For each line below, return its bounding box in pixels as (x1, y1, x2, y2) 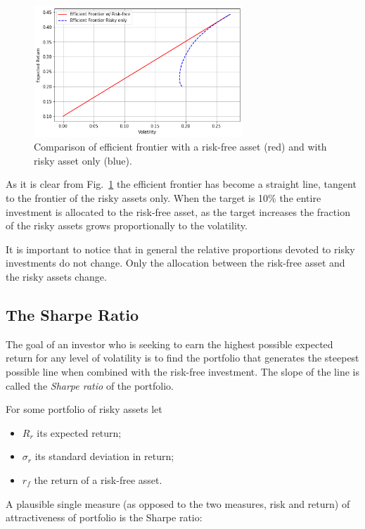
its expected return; (37, 425, 122, 440)
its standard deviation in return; (34, 449, 174, 464)
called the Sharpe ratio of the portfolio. (6, 378, 174, 393)
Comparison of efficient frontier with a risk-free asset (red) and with (34, 139, 327, 154)
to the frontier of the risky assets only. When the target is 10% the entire (6, 191, 321, 205)
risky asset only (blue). (34, 153, 132, 167)
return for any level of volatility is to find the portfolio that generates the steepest (6, 350, 359, 365)
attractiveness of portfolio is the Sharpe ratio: (6, 510, 203, 525)
